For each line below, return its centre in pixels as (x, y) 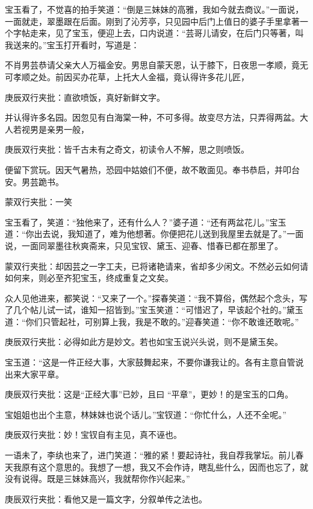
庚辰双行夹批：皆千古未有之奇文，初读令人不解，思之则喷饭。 (127, 149)
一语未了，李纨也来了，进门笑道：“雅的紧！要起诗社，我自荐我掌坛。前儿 (150, 455)
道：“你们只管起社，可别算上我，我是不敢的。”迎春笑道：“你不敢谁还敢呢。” (152, 321)
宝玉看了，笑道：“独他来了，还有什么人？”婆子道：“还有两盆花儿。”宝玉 (146, 222)
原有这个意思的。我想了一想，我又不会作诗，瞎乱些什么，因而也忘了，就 (165, 466)
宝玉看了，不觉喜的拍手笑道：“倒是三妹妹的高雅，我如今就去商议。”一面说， (154, 9)
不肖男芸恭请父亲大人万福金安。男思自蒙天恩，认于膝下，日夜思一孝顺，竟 (152, 65)
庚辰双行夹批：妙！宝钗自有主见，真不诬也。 (93, 435)
